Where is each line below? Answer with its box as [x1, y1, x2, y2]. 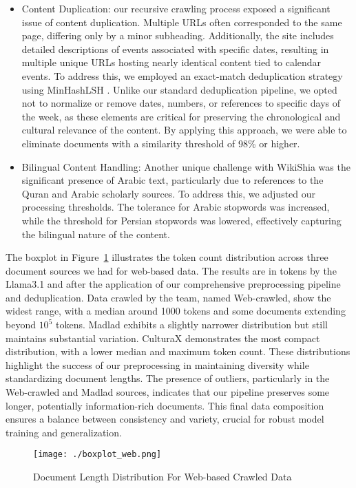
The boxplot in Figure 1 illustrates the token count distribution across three [6, 250, 328, 264]
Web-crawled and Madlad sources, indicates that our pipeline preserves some [6, 385, 330, 399]
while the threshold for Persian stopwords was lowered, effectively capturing [21, 213, 342, 227]
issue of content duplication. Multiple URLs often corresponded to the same [21, 14, 342, 29]
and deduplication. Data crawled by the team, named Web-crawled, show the [6, 290, 331, 304]
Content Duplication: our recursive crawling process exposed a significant [21, 1, 331, 15]
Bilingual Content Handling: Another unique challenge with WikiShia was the [21, 159, 350, 173]
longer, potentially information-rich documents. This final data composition [6, 398, 324, 412]
